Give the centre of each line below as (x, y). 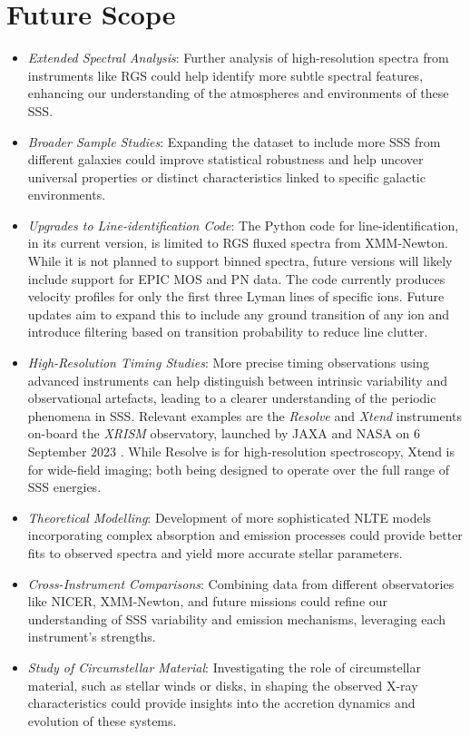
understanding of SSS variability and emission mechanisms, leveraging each (236, 618)
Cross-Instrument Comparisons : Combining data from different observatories (241, 583)
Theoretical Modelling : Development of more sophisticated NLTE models (230, 517)
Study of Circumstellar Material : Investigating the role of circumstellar (224, 667)
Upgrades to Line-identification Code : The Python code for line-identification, (243, 225)
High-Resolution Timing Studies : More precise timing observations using (229, 363)
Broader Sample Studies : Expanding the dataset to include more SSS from (234, 141)
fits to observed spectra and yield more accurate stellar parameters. (215, 552)
